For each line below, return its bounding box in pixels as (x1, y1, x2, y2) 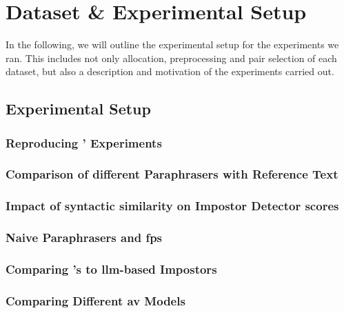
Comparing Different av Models (6, 292, 185, 309)
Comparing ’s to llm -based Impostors (6, 260, 217, 277)
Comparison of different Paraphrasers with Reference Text (6, 165, 338, 183)
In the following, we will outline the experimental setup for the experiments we (6, 37, 339, 52)
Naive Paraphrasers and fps (6, 229, 163, 246)
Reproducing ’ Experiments (6, 134, 162, 151)
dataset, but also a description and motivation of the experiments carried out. (6, 64, 334, 79)
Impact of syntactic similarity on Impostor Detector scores (6, 197, 339, 214)
